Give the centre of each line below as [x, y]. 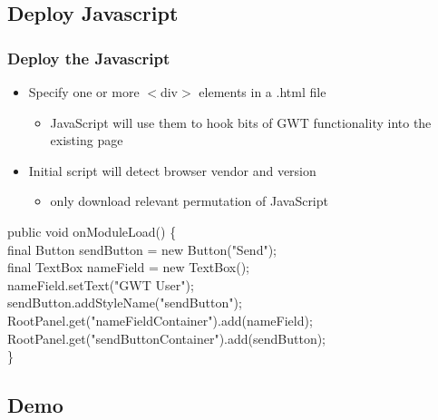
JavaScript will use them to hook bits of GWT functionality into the [241, 122]
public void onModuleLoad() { [92, 231]
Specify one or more [84, 92]
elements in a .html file [263, 92]
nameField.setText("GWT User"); [101, 284]
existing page [87, 140]
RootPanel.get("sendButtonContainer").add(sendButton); [167, 338]
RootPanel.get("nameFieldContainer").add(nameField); [160, 320]
